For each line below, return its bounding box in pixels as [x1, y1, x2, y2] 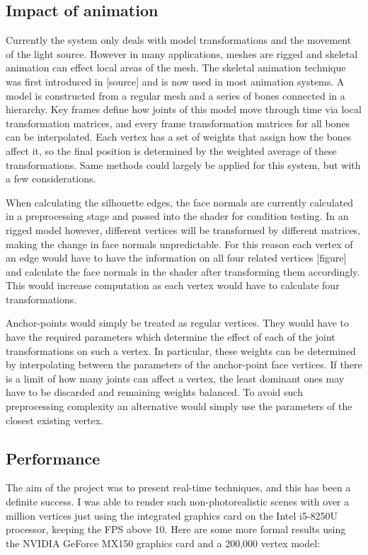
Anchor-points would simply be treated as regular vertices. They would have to [6, 315, 350, 330]
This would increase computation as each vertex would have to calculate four [6, 278, 340, 293]
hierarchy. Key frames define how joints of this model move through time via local [6, 102, 362, 117]
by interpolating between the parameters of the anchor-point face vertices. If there [6, 357, 362, 372]
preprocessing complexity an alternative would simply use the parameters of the [6, 399, 352, 414]
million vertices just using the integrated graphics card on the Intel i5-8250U [6, 508, 338, 522]
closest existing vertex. [6, 412, 103, 427]
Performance [6, 447, 100, 469]
